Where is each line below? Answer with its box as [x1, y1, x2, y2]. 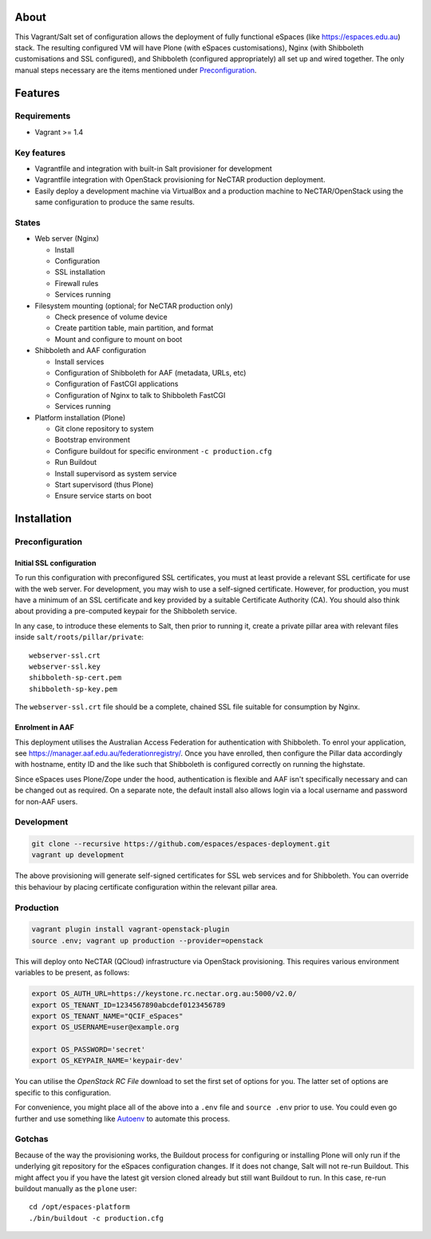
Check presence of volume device [54, 312, 168, 322]
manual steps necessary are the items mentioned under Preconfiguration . [14, 65, 257, 75]
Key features [14, 147, 66, 158]
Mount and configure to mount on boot [54, 334, 183, 344]
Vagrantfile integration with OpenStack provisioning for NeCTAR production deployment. [34, 175, 326, 185]
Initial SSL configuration [14, 558, 97, 567]
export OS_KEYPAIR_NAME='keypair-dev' [31, 1056, 184, 1066]
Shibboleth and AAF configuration [34, 346, 147, 355]
